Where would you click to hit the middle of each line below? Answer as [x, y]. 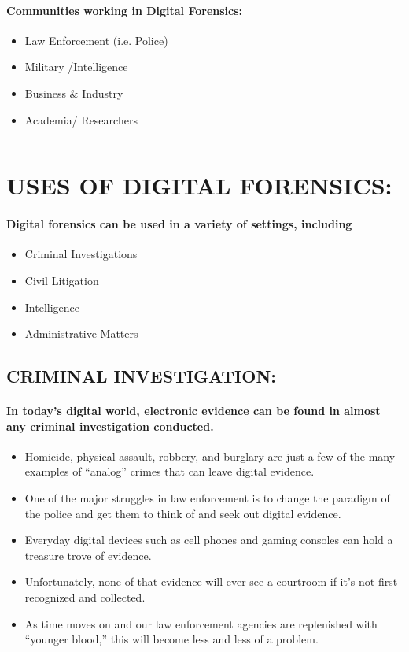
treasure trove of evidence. [88, 555]
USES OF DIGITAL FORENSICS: [199, 185]
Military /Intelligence [76, 67]
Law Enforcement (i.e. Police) [96, 40]
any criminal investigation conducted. [110, 426]
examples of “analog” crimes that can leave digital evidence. [169, 471]
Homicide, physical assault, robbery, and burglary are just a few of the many [210, 456]
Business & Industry [74, 93]
